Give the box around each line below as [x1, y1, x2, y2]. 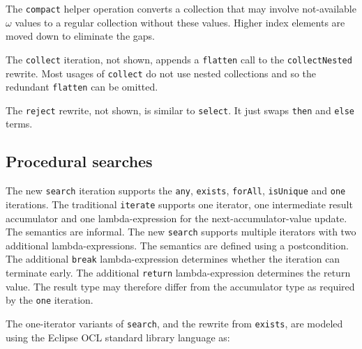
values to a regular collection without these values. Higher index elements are [15, 15, 345, 29]
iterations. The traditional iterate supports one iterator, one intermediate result [6, 196, 353, 211]
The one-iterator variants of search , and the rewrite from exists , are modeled [6, 316, 343, 330]
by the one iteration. [6, 293, 93, 307]
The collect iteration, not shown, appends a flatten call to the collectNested [6, 52, 352, 66]
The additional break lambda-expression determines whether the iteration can [6, 251, 340, 266]
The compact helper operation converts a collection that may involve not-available [6, 1, 356, 15]
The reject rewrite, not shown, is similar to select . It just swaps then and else [6, 102, 354, 117]
